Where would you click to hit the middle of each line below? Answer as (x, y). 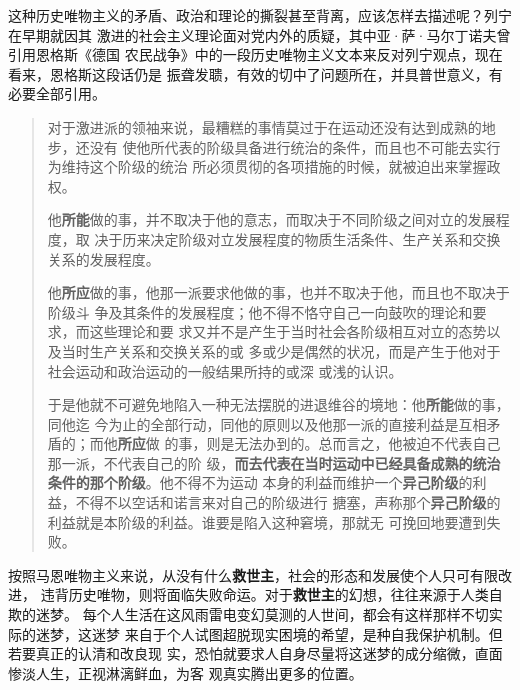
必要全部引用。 (57, 93)
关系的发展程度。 (103, 258)
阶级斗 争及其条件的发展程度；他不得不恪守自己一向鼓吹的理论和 (260, 311)
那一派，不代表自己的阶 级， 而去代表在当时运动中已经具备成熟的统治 (274, 462)
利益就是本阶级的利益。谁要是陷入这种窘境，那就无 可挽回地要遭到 (267, 521)
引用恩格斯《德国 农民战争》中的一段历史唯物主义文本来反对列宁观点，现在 (255, 54)
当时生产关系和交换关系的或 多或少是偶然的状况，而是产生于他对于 (281, 350)
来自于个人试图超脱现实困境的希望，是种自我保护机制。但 (313, 633)
